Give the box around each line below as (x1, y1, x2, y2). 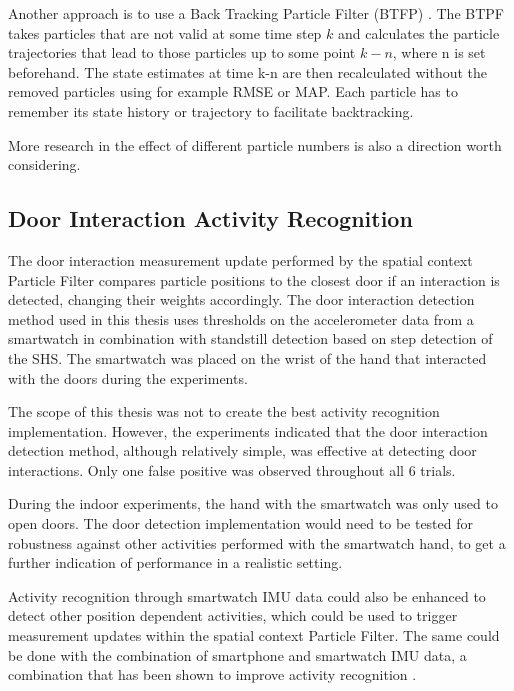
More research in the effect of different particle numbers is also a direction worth (8, 134, 502, 155)
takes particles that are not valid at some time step (8, 22, 322, 43)
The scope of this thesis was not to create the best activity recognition (8, 401, 440, 422)
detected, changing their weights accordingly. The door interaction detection (8, 289, 475, 310)
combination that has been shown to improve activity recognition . (8, 664, 417, 685)
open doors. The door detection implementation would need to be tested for (8, 513, 473, 534)
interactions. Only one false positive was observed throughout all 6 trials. (8, 459, 456, 480)
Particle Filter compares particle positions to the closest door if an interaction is (8, 269, 500, 290)
